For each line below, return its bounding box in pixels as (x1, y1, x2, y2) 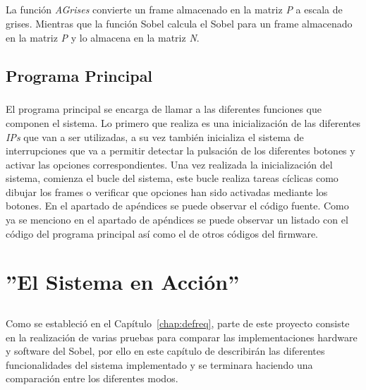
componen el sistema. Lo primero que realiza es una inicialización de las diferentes (6, 115, 361, 130)
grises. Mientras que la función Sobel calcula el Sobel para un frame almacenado (6, 16, 353, 30)
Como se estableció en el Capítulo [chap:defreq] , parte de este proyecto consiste (6, 316, 350, 331)
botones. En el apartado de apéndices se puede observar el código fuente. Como (6, 198, 349, 213)
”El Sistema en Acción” (6, 267, 240, 296)
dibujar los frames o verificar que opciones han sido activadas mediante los (6, 184, 328, 199)
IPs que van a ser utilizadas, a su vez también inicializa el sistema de (6, 129, 304, 144)
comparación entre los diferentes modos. (6, 371, 178, 386)
